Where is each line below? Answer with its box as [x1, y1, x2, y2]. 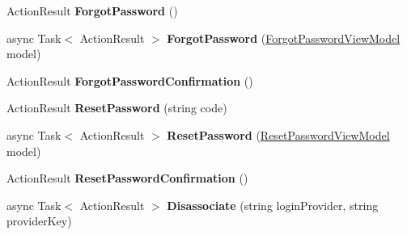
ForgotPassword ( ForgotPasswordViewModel [167, 29, 401, 46]
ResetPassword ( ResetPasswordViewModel [167, 126, 390, 143]
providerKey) [6, 212, 72, 229]
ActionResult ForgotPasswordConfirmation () [6, 72, 253, 89]
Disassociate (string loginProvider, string [167, 196, 379, 213]
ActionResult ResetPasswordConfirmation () [6, 170, 248, 187]
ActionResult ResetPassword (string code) [6, 99, 227, 116]
